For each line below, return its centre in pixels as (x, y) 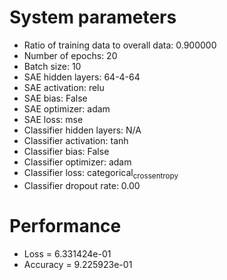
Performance (65, 225)
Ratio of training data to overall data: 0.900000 (120, 45)
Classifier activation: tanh (76, 140)
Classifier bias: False (66, 151)
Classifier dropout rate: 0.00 (82, 185)
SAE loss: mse (53, 119)
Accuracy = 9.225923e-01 (78, 264)
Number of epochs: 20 (70, 55)
